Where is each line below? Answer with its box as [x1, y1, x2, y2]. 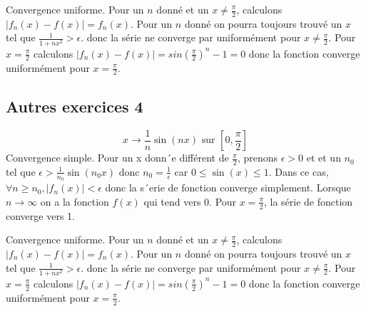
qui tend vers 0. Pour [143, 194, 237, 209]
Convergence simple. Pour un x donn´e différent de [6, 150, 229, 165]
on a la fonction [40, 194, 109, 209]
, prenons [237, 150, 278, 165]
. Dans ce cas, [268, 164, 329, 179]
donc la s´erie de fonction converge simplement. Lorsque [105, 180, 351, 195]
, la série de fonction [263, 194, 353, 209]
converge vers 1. [6, 208, 75, 223]
